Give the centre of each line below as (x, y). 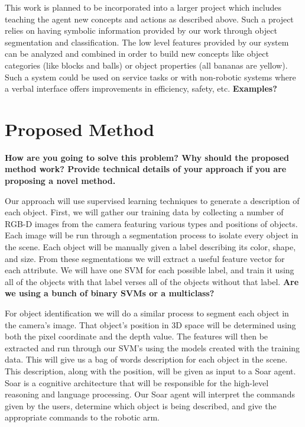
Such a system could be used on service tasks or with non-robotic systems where (150, 77)
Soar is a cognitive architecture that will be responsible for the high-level (137, 382)
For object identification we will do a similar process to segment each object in (147, 313)
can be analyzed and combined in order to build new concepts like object (137, 54)
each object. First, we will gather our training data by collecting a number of (144, 212)
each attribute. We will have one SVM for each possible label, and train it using (150, 270)
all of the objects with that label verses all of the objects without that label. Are (152, 281)
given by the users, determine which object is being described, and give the (141, 405)
